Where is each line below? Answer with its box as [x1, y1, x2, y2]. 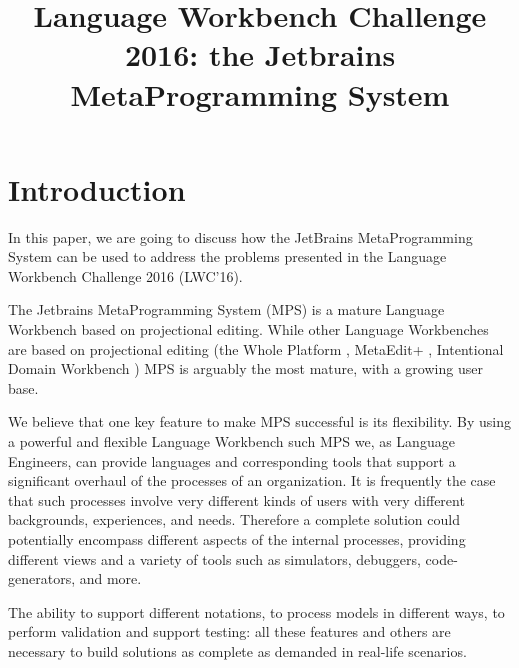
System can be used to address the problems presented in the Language [8, 246, 447, 267]
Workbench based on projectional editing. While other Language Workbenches [8, 319, 489, 340]
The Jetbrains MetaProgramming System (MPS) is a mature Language [8, 299, 445, 320]
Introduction [8, 168, 186, 209]
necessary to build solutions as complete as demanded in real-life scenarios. [8, 640, 467, 661]
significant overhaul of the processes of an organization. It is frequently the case [8, 470, 496, 491]
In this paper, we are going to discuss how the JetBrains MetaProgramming [8, 226, 473, 247]
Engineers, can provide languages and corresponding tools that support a [8, 450, 456, 471]
